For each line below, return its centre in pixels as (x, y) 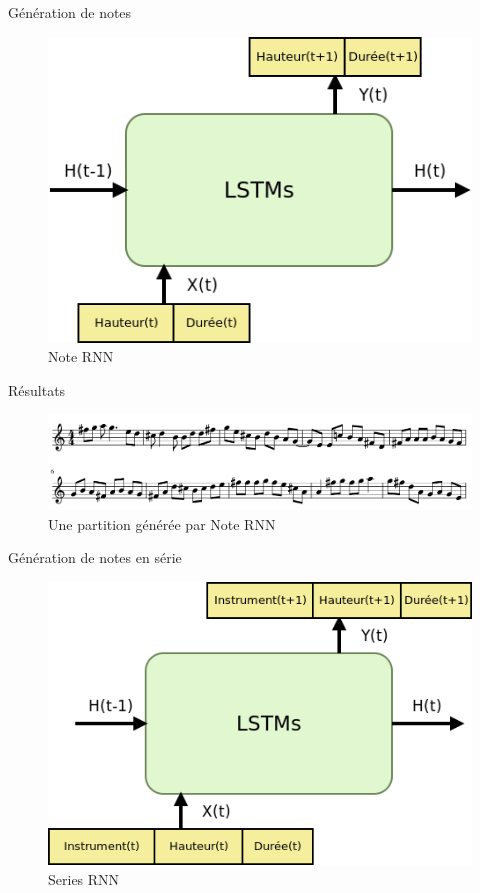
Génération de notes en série (95, 557)
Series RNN (84, 878)
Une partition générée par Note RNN (162, 523)
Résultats (37, 389)
